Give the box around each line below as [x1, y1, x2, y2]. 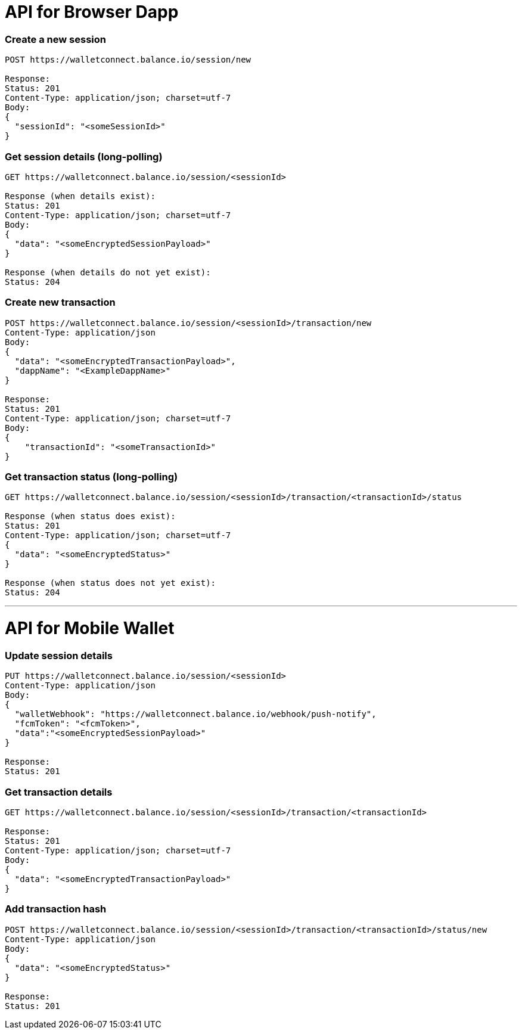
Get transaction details [5, 785, 113, 798]
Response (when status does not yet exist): [5, 578, 216, 588]
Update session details [5, 649, 113, 662]
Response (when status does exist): [5, 511, 176, 521]
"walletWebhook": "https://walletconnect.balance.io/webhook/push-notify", [14, 709, 377, 719]
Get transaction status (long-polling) [5, 471, 178, 483]
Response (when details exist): [5, 191, 156, 201]
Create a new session [5, 33, 106, 45]
